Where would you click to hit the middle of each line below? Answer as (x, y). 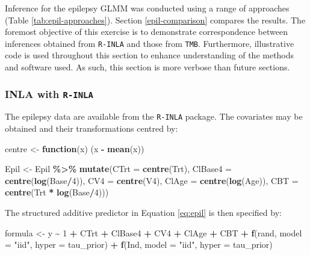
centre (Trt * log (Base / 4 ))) (57, 192)
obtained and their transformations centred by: (91, 128)
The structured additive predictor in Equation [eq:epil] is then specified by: (143, 213)
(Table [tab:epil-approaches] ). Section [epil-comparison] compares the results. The (155, 20)
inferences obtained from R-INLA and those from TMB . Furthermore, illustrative (150, 43)
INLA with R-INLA (49, 94)
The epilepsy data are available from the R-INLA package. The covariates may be (154, 116)
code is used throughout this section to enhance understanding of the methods (150, 55)
